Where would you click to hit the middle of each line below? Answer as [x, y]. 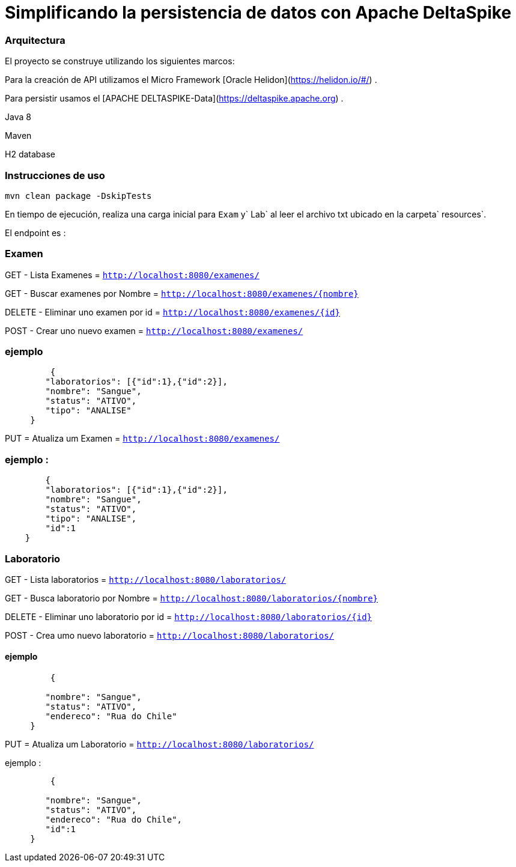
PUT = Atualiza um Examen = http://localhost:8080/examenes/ [142, 439]
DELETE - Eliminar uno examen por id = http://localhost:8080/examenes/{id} [172, 312]
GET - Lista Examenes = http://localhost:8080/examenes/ [132, 275]
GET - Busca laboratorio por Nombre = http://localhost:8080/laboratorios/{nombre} [192, 598]
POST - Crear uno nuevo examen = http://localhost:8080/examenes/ [154, 330]
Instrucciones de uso [55, 175]
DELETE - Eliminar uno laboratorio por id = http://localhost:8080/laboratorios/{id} [189, 616]
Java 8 [18, 117]
